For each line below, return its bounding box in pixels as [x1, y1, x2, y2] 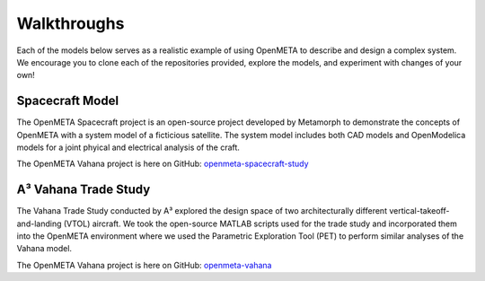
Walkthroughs [16, 13, 125, 33]
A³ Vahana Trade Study [16, 182, 151, 198]
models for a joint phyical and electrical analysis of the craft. [16, 142, 240, 153]
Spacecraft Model [16, 93, 119, 109]
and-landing [16, 218, 62, 229]
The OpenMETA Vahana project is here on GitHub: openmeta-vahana [16, 259, 272, 270]
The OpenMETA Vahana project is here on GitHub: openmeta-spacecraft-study [16, 158, 309, 170]
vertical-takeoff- [389, 206, 450, 216]
